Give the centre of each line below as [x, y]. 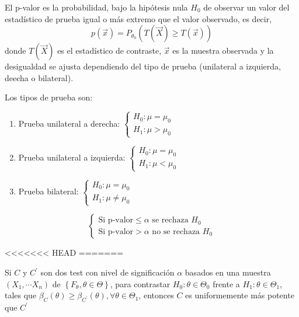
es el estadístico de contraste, [109, 50]
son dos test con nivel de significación [107, 272]
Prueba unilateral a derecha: [69, 123]
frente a [226, 283]
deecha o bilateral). [39, 77]
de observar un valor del [246, 7]
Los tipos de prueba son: [49, 97]
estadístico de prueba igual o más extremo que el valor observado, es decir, [138, 18]
